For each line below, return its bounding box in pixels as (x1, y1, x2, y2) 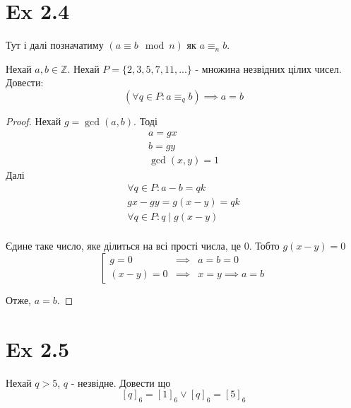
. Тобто (249, 238, 280, 253)
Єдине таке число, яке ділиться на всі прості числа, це (6, 238, 242, 253)
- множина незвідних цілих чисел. (195, 61, 342, 76)
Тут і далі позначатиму (6, 37, 104, 52)
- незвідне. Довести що (71, 375, 171, 390)
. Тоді (133, 113, 157, 128)
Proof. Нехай (6, 113, 61, 128)
